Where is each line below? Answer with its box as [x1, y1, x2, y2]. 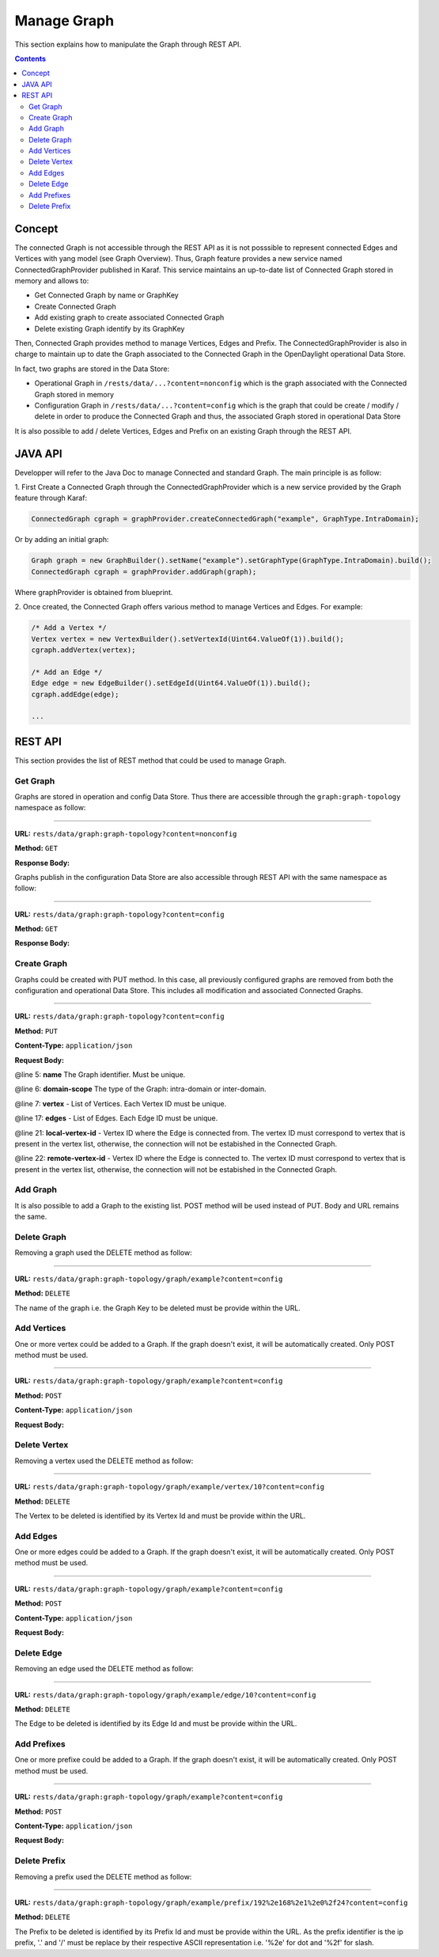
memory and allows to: [14, 276, 89, 286]
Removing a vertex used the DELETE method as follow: [14, 1456, 194, 1466]
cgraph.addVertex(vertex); [31, 645, 136, 654]
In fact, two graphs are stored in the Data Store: [14, 364, 170, 374]
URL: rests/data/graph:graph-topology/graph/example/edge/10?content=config [14, 1690, 316, 1699]
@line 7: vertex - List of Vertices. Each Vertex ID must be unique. [14, 1098, 227, 1108]
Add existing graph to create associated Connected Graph [34, 313, 225, 322]
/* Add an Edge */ [31, 667, 103, 677]
